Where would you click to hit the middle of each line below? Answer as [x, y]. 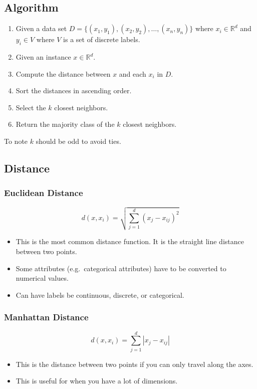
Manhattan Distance [46, 317]
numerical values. [42, 278]
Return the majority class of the [65, 124]
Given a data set [41, 28]
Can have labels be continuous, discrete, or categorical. [100, 295]
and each [133, 73]
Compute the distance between [63, 73]
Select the [31, 107]
